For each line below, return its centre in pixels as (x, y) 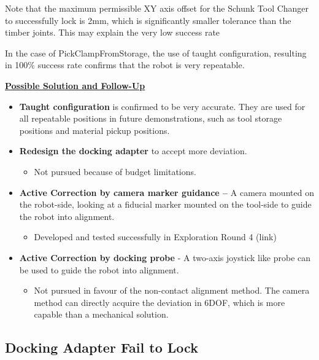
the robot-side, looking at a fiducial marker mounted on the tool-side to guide (165, 204)
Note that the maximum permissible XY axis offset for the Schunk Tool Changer (157, 8)
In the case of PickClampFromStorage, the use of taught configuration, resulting (156, 53)
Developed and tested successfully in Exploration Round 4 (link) (155, 237)
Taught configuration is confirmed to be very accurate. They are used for (162, 106)
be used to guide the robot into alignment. (99, 269)
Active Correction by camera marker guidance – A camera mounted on (167, 192)
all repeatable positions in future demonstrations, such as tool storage (151, 118)
